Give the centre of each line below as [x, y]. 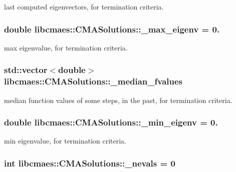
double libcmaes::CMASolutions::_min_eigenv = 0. [111, 122]
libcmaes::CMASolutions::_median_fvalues [93, 81]
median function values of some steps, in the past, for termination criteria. [118, 100]
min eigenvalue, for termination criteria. [65, 141]
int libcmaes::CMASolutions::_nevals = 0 [90, 163]
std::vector [26, 70]
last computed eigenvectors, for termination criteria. [84, 6]
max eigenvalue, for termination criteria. [66, 47]
